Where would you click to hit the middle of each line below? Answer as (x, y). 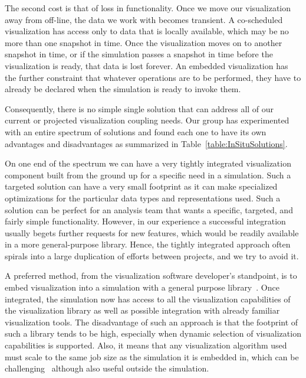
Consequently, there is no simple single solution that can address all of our (139, 108)
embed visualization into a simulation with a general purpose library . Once (142, 287)
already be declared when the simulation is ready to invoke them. (123, 89)
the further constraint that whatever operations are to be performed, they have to (153, 77)
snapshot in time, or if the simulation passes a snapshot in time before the (139, 54)
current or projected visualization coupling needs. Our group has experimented (147, 120)
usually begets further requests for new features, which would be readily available (152, 232)
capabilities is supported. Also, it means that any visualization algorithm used (146, 345)
